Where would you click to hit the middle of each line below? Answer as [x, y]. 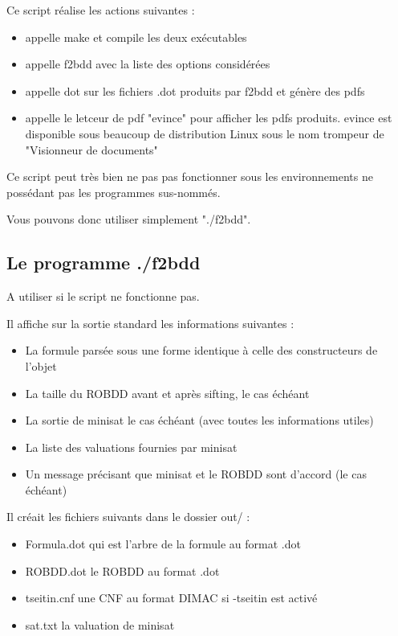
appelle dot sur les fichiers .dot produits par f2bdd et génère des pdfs [195, 90]
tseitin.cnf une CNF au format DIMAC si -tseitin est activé [171, 598]
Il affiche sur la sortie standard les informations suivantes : [150, 323]
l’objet [41, 365]
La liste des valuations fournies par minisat [131, 447]
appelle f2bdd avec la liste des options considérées [148, 64]
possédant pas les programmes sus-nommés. [114, 192]
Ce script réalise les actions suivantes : [101, 10]
